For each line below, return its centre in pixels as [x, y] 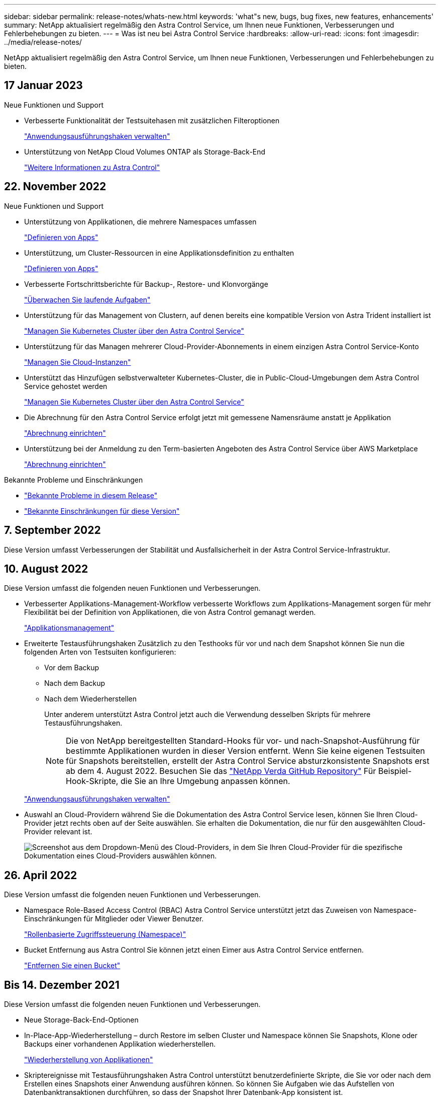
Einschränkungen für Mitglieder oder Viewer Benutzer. [114, 919]
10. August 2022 [46, 569]
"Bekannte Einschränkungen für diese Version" [102, 511]
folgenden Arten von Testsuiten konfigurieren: [100, 652]
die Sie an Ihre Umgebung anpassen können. [205, 781]
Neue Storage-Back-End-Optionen [81, 1020]
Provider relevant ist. [58, 832]
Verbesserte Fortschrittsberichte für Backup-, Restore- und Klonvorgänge [146, 284]
